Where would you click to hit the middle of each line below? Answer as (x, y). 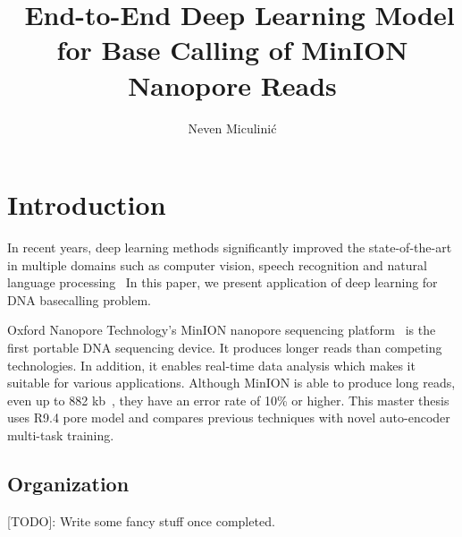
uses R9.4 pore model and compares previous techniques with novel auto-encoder (229, 418)
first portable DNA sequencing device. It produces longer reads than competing (225, 347)
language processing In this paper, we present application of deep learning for (223, 282)
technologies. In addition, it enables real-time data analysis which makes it (211, 365)
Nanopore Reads (232, 85)
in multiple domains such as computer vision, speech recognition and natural (217, 264)
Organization (68, 483)
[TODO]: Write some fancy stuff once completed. (141, 520)
